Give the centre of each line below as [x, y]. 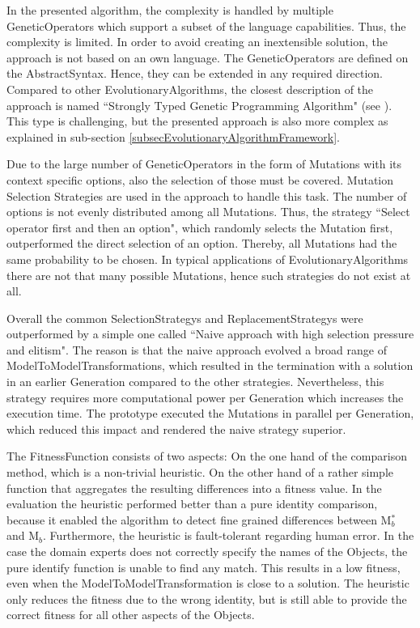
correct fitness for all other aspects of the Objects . [131, 615]
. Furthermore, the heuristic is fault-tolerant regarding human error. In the [229, 535]
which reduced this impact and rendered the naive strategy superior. [176, 429]
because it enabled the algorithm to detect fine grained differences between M [199, 519]
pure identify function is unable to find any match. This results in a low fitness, [204, 567]
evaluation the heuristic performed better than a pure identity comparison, [192, 504]
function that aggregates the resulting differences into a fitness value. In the [194, 488]
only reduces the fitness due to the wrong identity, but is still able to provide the [207, 598]
